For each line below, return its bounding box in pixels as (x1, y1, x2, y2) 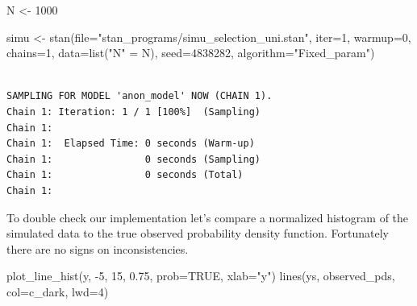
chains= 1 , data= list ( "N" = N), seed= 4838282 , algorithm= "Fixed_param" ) (6, 44, 375, 61)
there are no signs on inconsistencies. (6, 240, 189, 257)
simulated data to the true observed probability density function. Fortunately (6, 225, 389, 242)
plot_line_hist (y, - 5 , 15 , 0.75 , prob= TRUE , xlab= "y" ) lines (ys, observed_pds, (6, 267, 395, 284)
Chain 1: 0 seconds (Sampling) (6, 153, 261, 165)
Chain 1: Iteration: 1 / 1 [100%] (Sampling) (6, 105, 261, 118)
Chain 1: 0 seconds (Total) (6, 169, 244, 181)
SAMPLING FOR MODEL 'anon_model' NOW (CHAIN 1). (6, 90, 273, 102)
